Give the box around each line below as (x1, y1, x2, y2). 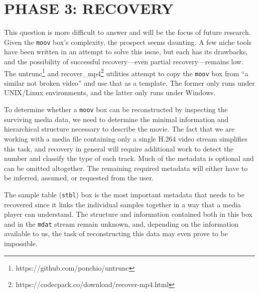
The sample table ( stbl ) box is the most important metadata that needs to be (4, 189, 245, 199)
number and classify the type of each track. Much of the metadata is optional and (4, 153, 254, 163)
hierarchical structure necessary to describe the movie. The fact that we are (4, 124, 235, 134)
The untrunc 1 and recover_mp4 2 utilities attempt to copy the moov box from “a (4, 66, 249, 78)
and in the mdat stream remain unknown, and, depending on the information (4, 218, 239, 229)
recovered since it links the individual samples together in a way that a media (4, 199, 241, 209)
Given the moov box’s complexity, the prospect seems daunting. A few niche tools (4, 36, 252, 47)
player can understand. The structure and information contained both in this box (4, 209, 253, 219)
